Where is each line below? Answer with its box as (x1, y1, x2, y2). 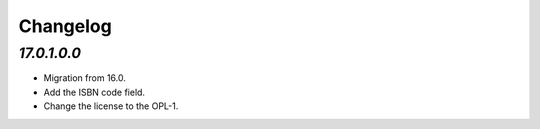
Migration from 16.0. (43, 72, 127, 84)
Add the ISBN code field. (43, 86, 145, 98)
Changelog (18, 15, 112, 37)
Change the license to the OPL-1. (43, 100, 179, 112)
